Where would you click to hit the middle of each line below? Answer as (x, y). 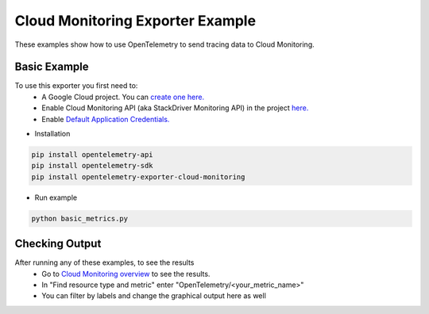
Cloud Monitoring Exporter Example (135, 21)
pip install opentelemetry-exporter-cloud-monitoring (138, 177)
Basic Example (52, 67)
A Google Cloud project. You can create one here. (123, 97)
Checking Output (58, 244)
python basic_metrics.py (80, 218)
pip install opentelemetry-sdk (93, 166)
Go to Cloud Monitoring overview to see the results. (126, 274)
